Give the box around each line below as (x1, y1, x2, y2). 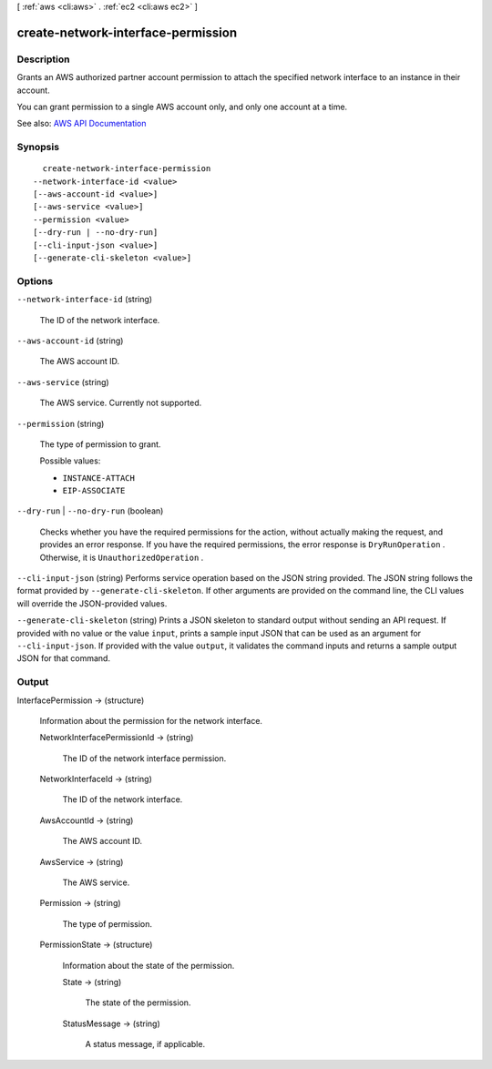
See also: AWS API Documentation (16, 118, 147, 129)
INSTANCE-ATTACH (62, 473, 136, 483)
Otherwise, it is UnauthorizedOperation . (39, 552, 204, 563)
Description (16, 53, 70, 66)
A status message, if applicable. (85, 1039, 205, 1050)
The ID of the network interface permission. (62, 752, 227, 764)
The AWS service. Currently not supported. (39, 397, 202, 409)
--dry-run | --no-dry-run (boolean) (16, 505, 164, 516)
